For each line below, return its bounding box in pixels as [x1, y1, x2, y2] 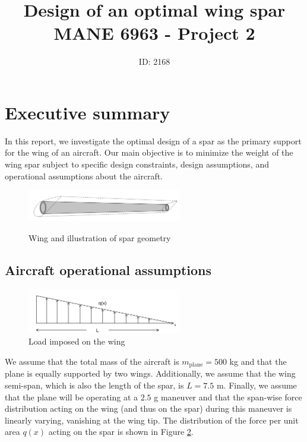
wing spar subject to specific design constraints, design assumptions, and [5, 158, 269, 171]
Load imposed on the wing [29, 335, 125, 348]
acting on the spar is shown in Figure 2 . [48, 425, 194, 438]
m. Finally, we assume [216, 379, 297, 392]
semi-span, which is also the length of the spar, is [5, 379, 184, 392]
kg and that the [229, 355, 287, 367]
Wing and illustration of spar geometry [29, 231, 171, 244]
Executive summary [5, 100, 170, 124]
